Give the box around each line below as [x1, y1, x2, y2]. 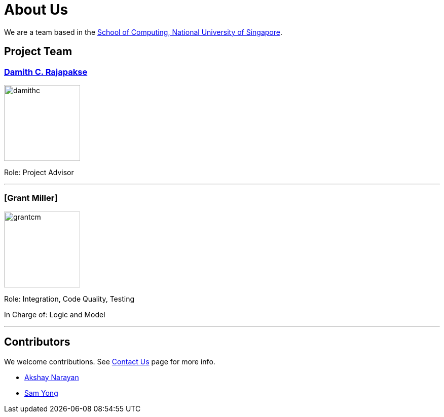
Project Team [4, 45, 72, 58]
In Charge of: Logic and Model [4, 310, 105, 319]
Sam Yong [24, 388, 58, 397]
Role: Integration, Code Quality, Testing [4, 294, 135, 303]
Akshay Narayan [24, 372, 79, 382]
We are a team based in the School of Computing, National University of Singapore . [4, 27, 283, 36]
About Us [4, 1, 68, 18]
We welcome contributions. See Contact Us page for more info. [4, 357, 215, 366]
